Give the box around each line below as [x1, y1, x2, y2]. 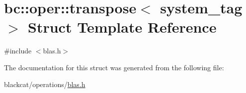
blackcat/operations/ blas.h [4, 79, 85, 89]
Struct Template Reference [28, 17, 217, 37]
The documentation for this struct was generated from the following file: [4, 62, 224, 72]
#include [4, 46, 32, 56]
